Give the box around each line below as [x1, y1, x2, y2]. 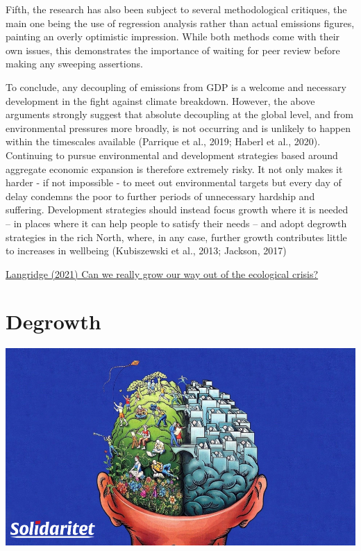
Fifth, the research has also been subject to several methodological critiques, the [6, 2, 347, 16]
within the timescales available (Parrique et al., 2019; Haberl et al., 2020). [6, 134, 321, 149]
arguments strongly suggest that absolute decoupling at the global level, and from [6, 107, 354, 122]
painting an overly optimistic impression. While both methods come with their [6, 29, 340, 44]
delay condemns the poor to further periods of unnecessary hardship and [6, 188, 315, 203]
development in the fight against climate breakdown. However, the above [6, 93, 315, 108]
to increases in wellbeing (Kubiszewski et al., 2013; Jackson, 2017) [6, 243, 287, 258]
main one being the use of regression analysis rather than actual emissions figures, [6, 15, 355, 30]
